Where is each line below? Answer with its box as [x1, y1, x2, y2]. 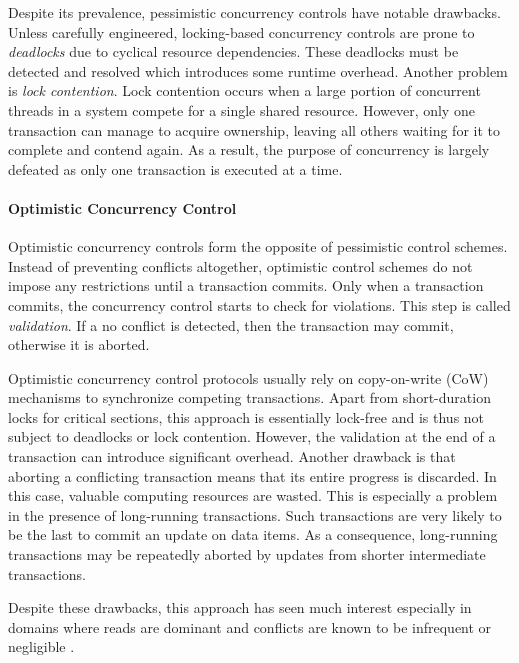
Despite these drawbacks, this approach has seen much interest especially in [8, 597, 472, 618]
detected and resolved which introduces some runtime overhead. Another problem [8, 60, 508, 81]
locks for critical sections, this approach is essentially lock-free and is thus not [8, 406, 485, 427]
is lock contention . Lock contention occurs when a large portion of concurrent [8, 80, 481, 101]
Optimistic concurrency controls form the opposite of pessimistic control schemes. [8, 236, 508, 257]
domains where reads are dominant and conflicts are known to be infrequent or [8, 616, 492, 637]
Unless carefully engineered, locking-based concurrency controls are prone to [8, 21, 475, 42]
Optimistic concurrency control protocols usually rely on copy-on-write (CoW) [8, 367, 489, 388]
